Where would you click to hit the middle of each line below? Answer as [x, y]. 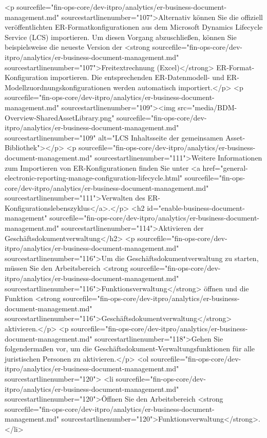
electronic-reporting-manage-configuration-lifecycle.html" [94, 178]
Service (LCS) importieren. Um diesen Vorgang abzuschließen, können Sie [121, 37]
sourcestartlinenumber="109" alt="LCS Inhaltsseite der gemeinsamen [114, 137]
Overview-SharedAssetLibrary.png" [60, 117]
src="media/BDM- [207, 107]
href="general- [225, 167]
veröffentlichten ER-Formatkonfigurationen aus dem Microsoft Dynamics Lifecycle [134, 27]
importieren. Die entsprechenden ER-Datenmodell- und [137, 77]
